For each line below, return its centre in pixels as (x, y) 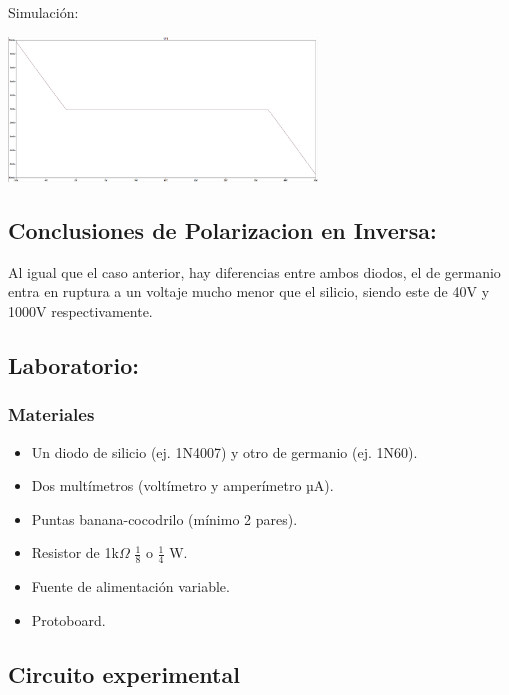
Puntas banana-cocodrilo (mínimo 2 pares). (164, 518)
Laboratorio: (74, 364)
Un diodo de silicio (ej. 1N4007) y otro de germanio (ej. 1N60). (224, 451)
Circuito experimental (124, 673)
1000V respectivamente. (80, 310)
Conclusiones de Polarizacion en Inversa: (222, 229)
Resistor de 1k (75, 552)
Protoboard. (68, 619)
